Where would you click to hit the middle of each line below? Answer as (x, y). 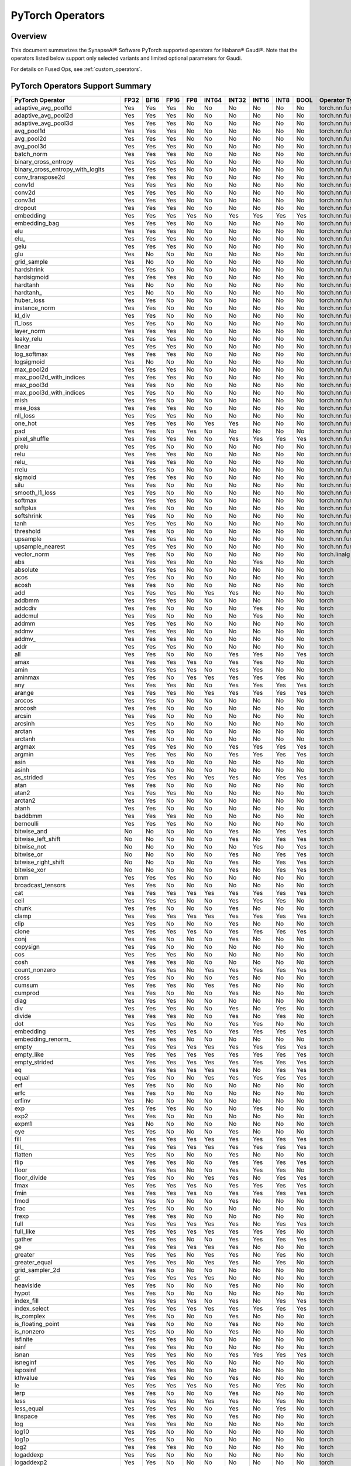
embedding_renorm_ (43, 1039)
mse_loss (27, 408)
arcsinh (25, 723)
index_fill (27, 1301)
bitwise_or (29, 854)
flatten (23, 1154)
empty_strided (34, 1062)
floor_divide (30, 1177)
